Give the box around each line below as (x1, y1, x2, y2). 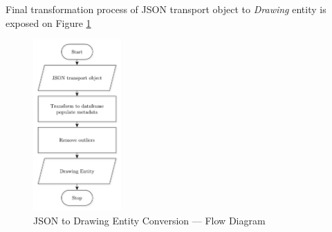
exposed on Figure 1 (6, 15, 91, 30)
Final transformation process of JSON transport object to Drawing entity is (6, 2, 326, 16)
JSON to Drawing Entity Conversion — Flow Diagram (33, 213, 266, 227)
